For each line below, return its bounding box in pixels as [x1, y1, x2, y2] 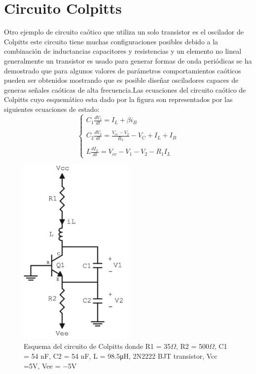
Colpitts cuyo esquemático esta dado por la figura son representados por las [4, 94, 233, 104]
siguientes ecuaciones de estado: [4, 103, 100, 114]
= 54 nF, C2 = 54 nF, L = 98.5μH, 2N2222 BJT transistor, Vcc [24, 350, 218, 361]
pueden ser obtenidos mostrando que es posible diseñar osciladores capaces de [4, 75, 239, 85]
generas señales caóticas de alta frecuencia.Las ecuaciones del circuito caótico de [4, 84, 246, 95]
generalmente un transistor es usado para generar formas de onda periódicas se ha [4, 55, 252, 66]
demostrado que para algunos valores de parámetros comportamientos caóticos [4, 65, 241, 75]
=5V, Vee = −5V [24, 360, 77, 371]
